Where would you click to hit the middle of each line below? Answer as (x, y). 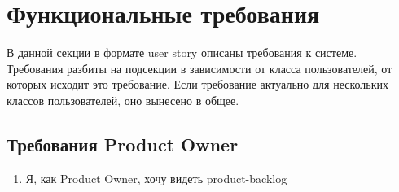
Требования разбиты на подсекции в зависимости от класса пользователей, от (199, 68)
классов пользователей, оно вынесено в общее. (123, 100)
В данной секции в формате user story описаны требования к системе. (182, 52)
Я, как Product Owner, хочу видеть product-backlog (156, 178)
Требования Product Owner (123, 144)
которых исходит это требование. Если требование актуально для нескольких (198, 84)
